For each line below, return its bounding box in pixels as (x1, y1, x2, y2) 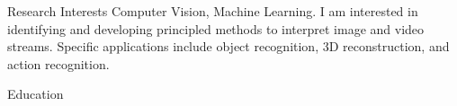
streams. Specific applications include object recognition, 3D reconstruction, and (7, 37, 450, 56)
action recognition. (7, 54, 110, 73)
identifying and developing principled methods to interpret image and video (7, 19, 425, 38)
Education (7, 84, 64, 103)
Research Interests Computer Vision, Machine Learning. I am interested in (7, 2, 418, 20)
